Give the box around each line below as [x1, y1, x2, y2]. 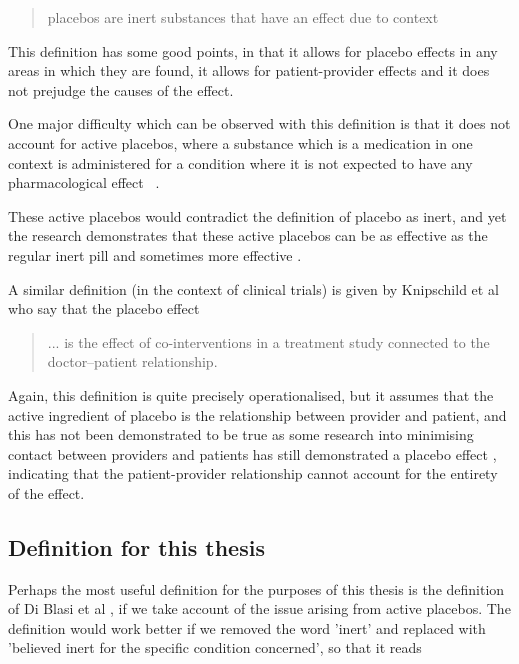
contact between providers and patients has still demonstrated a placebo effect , [8, 443, 497, 464]
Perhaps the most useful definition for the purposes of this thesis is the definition [8, 578, 505, 599]
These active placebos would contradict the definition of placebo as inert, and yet [8, 205, 507, 226]
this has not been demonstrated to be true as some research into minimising [8, 424, 474, 445]
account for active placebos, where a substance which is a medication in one [8, 132, 473, 153]
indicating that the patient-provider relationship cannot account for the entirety [8, 463, 498, 484]
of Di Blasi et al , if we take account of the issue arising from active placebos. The [8, 598, 511, 619]
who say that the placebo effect [8, 298, 200, 319]
